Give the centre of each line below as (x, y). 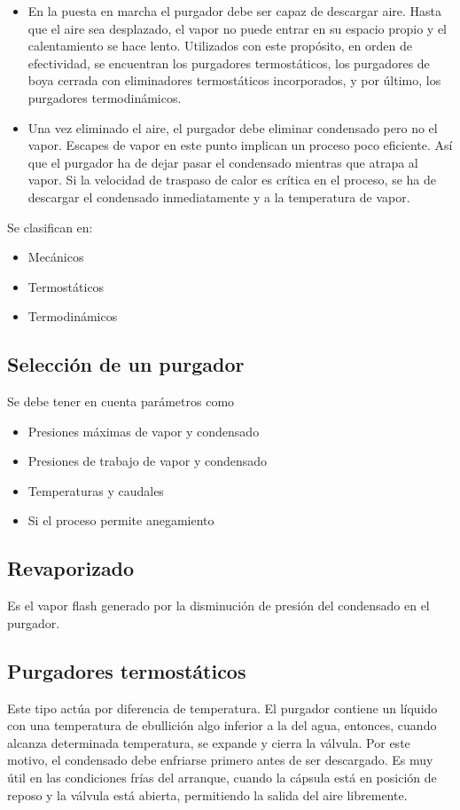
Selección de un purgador (126, 364)
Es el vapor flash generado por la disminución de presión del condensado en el (218, 606)
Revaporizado (71, 568)
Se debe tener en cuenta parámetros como (121, 401)
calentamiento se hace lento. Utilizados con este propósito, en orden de (220, 46)
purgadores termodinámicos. (105, 97)
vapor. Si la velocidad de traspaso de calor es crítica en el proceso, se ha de (232, 180)
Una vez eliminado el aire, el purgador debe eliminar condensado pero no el (233, 127)
